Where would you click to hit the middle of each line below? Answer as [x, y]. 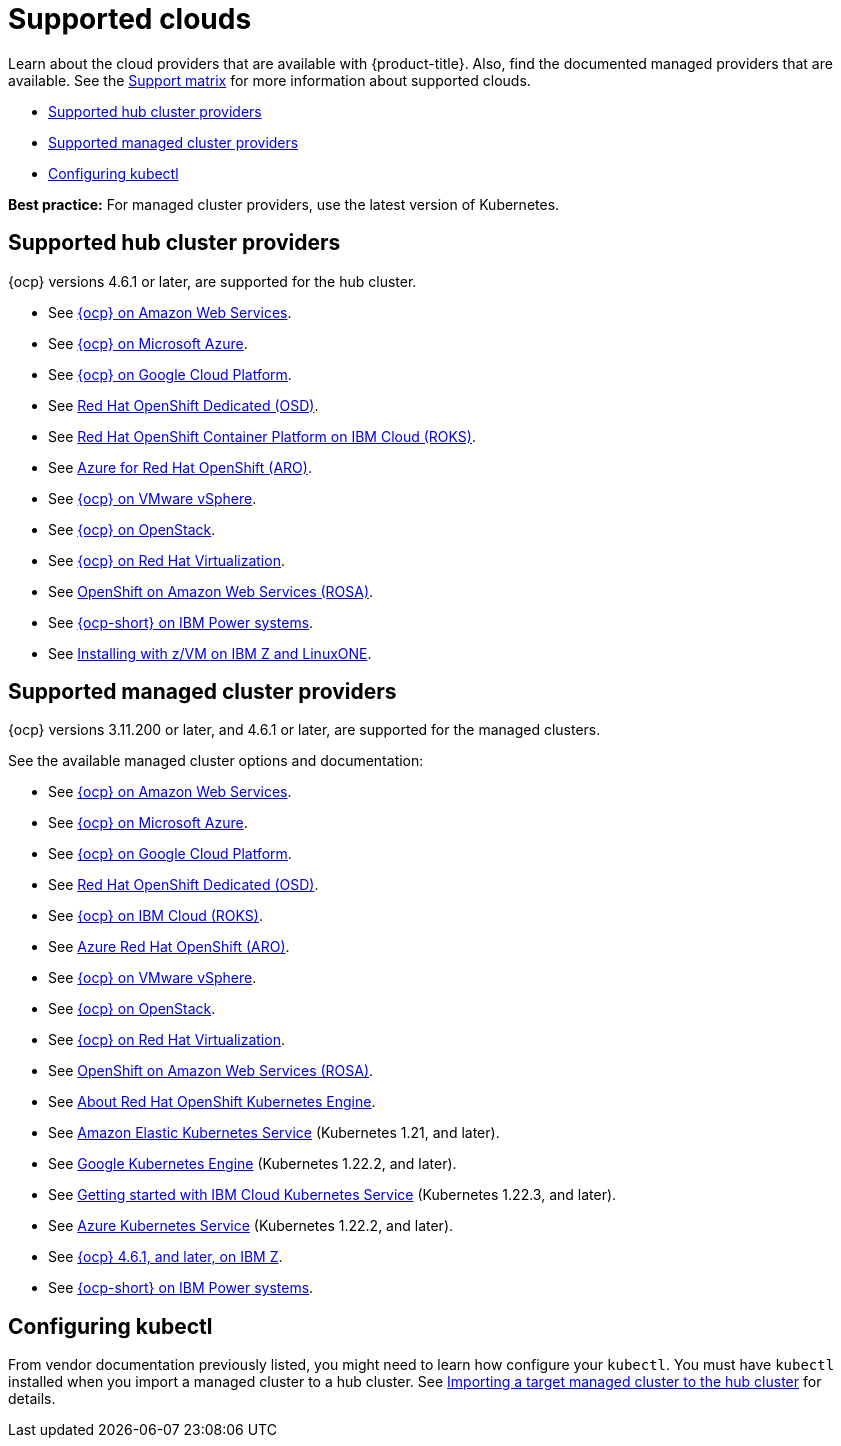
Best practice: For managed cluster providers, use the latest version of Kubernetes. [284, 204]
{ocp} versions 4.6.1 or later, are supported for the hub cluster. [212, 281]
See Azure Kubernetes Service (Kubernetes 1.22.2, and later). [251, 1226]
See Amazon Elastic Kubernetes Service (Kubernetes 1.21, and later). [274, 1133]
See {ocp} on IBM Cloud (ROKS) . [155, 916]
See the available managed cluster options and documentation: [216, 761]
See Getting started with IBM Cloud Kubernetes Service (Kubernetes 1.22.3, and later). [332, 1195]
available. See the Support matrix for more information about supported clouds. [269, 80]
